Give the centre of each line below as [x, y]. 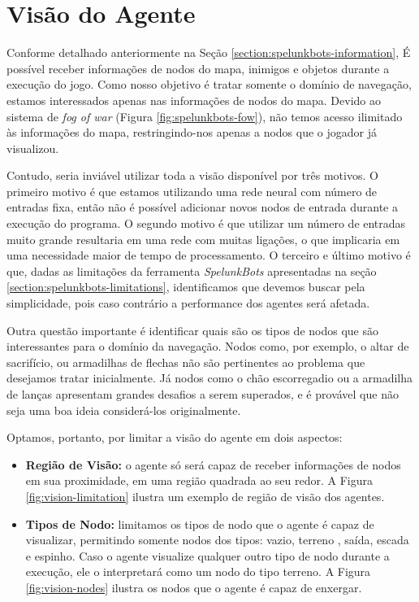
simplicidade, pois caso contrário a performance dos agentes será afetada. [188, 303]
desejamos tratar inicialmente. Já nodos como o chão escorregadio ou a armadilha [209, 378]
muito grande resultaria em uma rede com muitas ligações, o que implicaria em [203, 239]
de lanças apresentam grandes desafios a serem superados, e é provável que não [203, 394]
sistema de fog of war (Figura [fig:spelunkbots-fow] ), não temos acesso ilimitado [205, 116]
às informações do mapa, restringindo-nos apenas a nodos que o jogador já [192, 132]
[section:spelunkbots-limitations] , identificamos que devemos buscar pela [186, 287]
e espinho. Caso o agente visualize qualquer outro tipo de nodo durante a [207, 555]
